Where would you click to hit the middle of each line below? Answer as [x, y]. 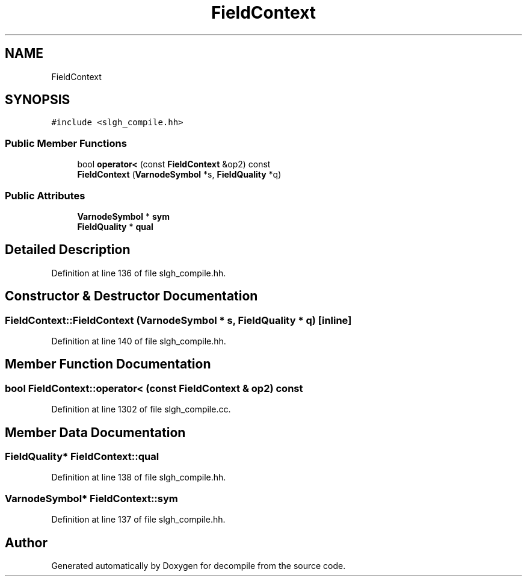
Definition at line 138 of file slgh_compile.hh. [139, 477]
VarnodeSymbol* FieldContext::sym [91, 498]
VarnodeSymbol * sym [123, 216]
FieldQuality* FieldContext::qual [82, 457]
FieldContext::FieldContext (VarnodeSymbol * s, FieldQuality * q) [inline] [178, 320]
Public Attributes [45, 195]
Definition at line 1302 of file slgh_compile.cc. [141, 409]
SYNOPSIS [38, 100]
